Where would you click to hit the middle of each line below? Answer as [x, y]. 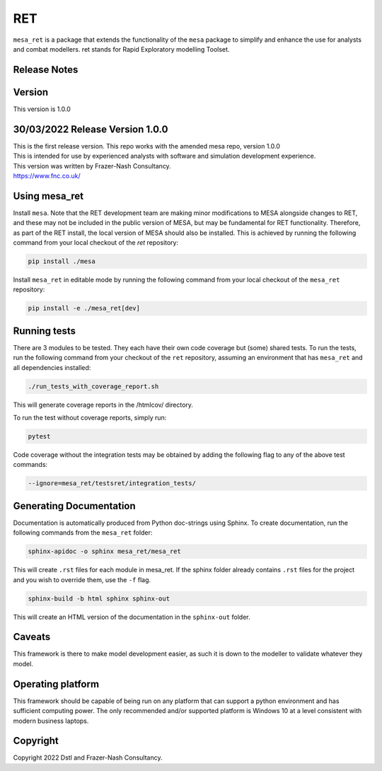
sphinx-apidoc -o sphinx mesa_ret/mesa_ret [105, 551]
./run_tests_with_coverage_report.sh [93, 386]
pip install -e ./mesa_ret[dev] [84, 308]
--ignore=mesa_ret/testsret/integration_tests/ [112, 483]
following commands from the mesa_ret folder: [83, 533]
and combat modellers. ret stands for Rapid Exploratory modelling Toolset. [121, 49]
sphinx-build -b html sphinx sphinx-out [99, 598]
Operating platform [56, 684]
